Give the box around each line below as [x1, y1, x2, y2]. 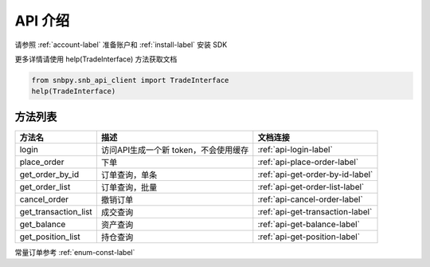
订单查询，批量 [100, 182, 158, 193]
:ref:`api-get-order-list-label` [257, 181, 365, 192]
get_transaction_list [19, 206, 93, 217]
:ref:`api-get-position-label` [257, 231, 361, 242]
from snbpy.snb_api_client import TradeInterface [31, 76, 229, 84]
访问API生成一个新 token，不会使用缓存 [100, 144, 249, 155]
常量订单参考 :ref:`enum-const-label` [14, 247, 135, 257]
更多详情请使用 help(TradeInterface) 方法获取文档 [14, 54, 178, 64]
